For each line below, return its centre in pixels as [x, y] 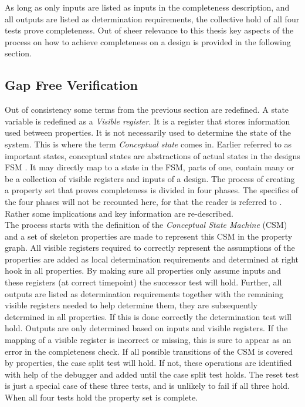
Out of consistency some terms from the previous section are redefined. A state [147, 110]
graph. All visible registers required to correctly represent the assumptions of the [150, 248]
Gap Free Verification [71, 85]
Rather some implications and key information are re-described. [119, 213]
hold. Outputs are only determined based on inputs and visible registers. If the [146, 328]
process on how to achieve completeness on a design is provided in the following [148, 41]
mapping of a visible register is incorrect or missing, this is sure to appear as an [148, 340]
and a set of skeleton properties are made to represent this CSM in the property [149, 236]
